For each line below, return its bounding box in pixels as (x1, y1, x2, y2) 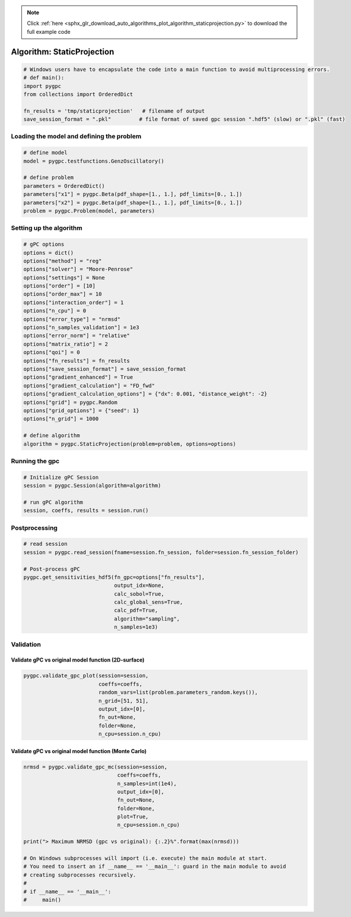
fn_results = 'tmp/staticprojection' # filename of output (23, 107, 205, 114)
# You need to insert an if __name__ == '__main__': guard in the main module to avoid (23, 863, 286, 870)
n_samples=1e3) (114, 624, 158, 631)
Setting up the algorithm (11, 224, 82, 232)
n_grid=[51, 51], (98, 697, 149, 704)
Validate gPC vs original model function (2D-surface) (11, 656, 145, 663)
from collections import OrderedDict (23, 91, 133, 97)
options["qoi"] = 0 (23, 349, 80, 356)
